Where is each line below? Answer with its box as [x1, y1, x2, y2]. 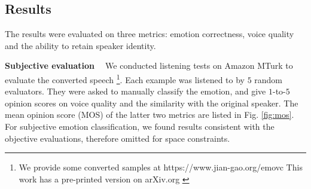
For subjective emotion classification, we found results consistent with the [5, 120, 275, 133]
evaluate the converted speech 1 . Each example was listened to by [5, 71, 245, 86]
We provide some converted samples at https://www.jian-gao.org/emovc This [19, 161, 303, 173]
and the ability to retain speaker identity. [5, 39, 156, 51]
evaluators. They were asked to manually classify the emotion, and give [5, 85, 266, 97]
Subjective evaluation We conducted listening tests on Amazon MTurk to [5, 59, 293, 72]
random [254, 73, 283, 86]
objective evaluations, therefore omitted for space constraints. [5, 132, 230, 144]
